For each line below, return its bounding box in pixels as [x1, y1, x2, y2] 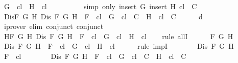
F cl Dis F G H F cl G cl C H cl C [4, 50, 186, 61]
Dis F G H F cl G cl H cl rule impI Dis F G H [4, 41, 234, 51]
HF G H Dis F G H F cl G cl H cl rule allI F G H [4, 30, 233, 41]
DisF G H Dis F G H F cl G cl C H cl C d [4, 11, 203, 21]
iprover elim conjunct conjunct [4, 21, 104, 31]
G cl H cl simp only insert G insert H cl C [4, 1, 197, 11]
